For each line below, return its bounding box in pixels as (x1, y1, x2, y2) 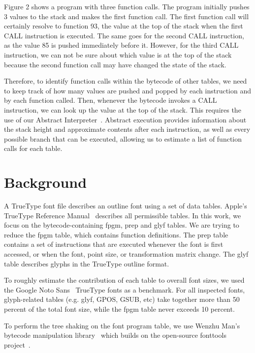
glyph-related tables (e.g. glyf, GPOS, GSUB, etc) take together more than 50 (4, 294, 240, 304)
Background (4, 172, 87, 192)
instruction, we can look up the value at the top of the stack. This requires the (4, 104, 241, 115)
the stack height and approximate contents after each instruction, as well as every (4, 124, 251, 134)
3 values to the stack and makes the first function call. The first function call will (4, 11, 249, 21)
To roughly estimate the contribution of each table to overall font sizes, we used (4, 275, 245, 285)
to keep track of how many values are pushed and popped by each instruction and (4, 85, 252, 95)
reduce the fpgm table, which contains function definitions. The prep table (4, 229, 228, 239)
